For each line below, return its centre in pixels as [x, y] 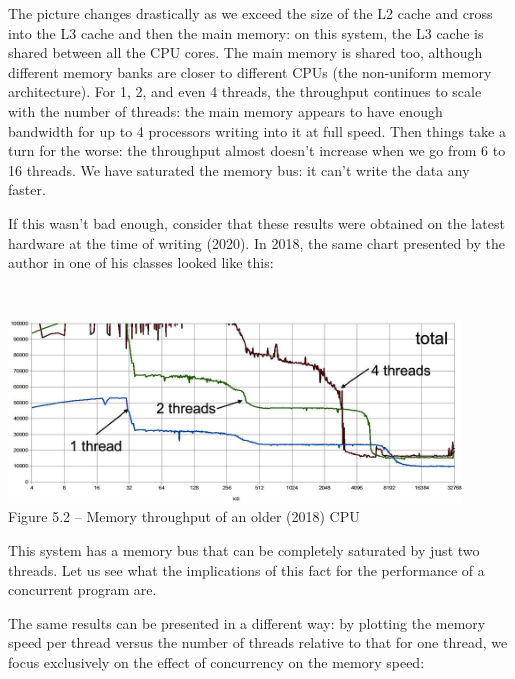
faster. [27, 189]
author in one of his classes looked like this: [141, 262]
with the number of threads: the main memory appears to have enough [225, 110]
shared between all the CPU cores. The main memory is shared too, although [245, 52]
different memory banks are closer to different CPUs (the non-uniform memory [250, 71]
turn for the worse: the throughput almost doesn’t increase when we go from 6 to [257, 150]
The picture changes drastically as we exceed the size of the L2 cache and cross [250, 13]
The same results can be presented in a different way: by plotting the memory [247, 622]
